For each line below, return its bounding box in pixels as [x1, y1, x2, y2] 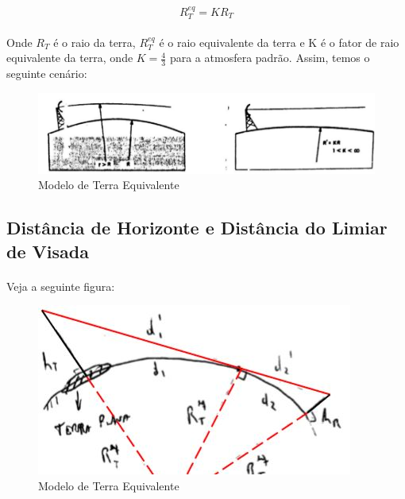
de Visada [6, 238, 89, 263]
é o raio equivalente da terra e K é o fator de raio [159, 33, 399, 50]
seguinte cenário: [6, 65, 87, 82]
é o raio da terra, [53, 33, 136, 50]
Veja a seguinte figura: [6, 277, 115, 294]
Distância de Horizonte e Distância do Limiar [6, 215, 388, 240]
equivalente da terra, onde [6, 49, 133, 66]
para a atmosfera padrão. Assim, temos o [169, 49, 370, 66]
